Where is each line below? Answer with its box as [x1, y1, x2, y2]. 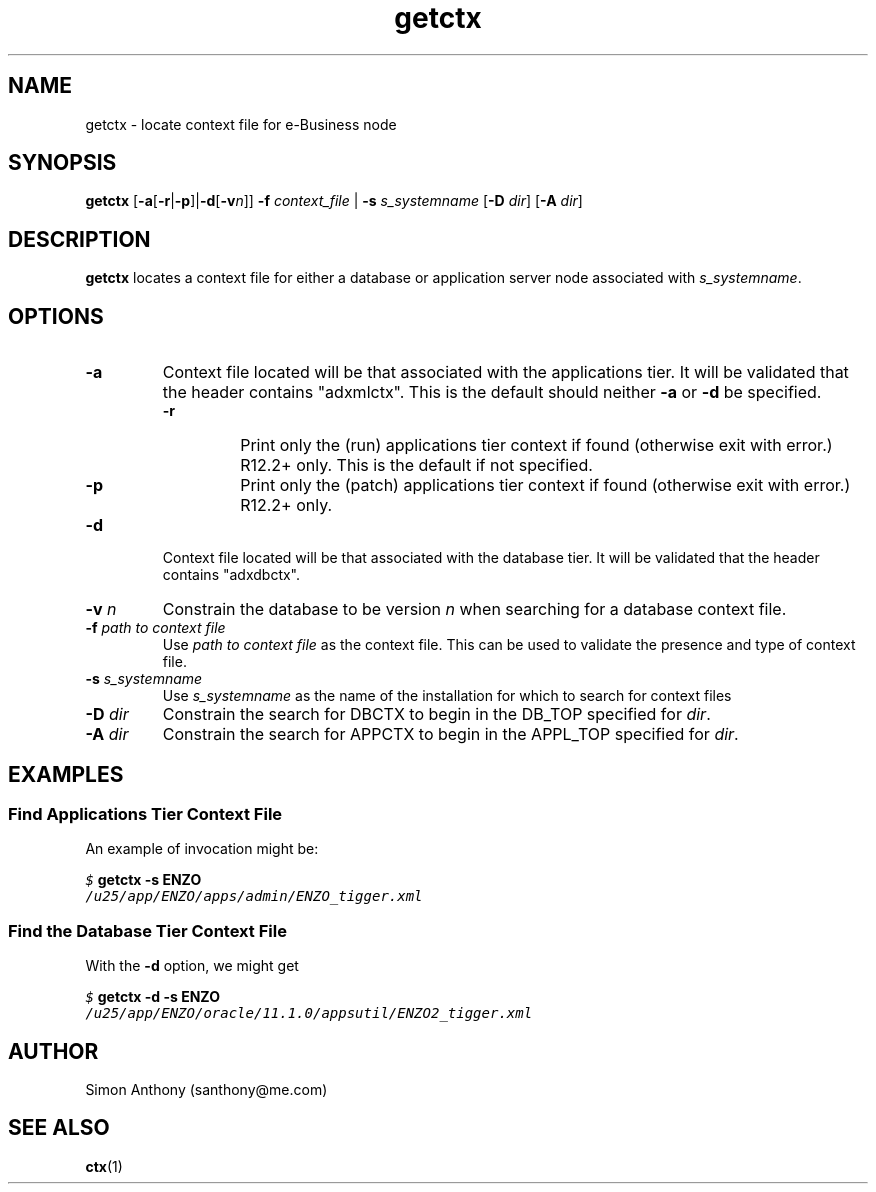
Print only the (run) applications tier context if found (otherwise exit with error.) [240, 435, 833, 456]
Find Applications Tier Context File [8, 803, 283, 824]
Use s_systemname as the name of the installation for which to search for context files [162, 687, 732, 705]
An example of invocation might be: [85, 840, 319, 858]
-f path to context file [85, 619, 226, 637]
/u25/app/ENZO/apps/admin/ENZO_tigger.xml [85, 888, 423, 905]
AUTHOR [8, 1038, 99, 1064]
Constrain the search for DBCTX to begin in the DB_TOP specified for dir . [162, 704, 711, 725]
